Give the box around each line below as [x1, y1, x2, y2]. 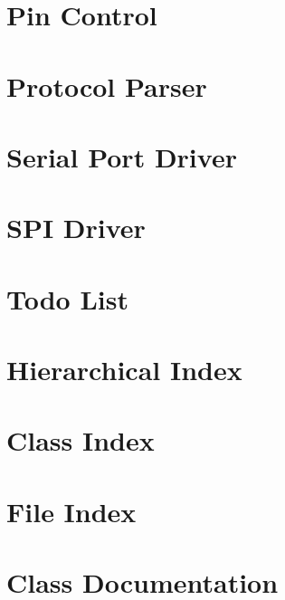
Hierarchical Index [6, 351, 242, 388]
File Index [6, 492, 137, 529]
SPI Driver [6, 209, 146, 246]
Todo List [6, 280, 128, 317]
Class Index [6, 422, 155, 459]
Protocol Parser [6, 67, 207, 104]
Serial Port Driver [6, 138, 237, 175]
